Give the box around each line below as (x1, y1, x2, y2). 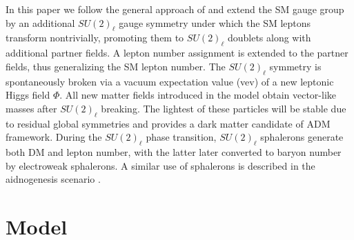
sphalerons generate (260, 130, 344, 144)
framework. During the (6, 130, 102, 144)
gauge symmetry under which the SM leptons (119, 15, 311, 30)
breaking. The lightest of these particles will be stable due (101, 101, 346, 115)
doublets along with (227, 30, 311, 45)
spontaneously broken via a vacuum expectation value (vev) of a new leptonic (6, 74, 334, 88)
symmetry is (269, 59, 322, 73)
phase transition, (146, 130, 217, 144)
